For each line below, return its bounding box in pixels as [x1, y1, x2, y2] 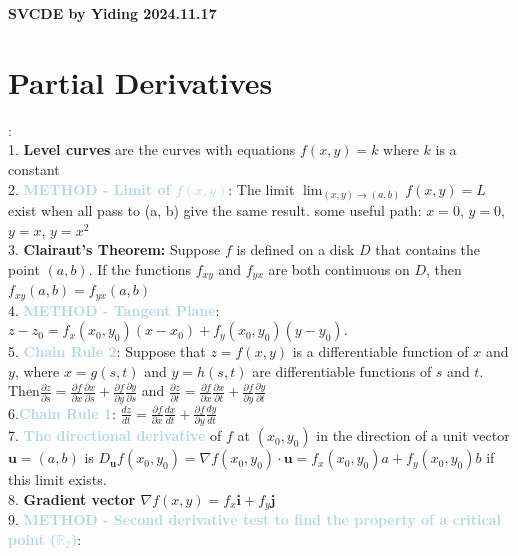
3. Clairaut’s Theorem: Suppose [8, 239, 221, 260]
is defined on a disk [236, 239, 355, 260]
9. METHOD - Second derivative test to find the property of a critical [8, 509, 501, 530]
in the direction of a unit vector [316, 425, 510, 446]
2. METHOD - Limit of [8, 178, 171, 199]
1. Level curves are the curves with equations [8, 139, 296, 160]
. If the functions [88, 258, 192, 279]
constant [8, 158, 60, 179]
